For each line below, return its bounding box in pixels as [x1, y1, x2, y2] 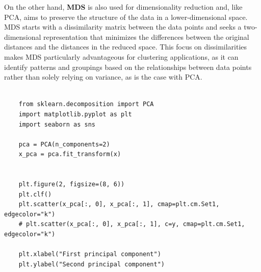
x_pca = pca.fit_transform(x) [18, 151, 121, 158]
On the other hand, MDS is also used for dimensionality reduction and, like [4, 2, 243, 12]
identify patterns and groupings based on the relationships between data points [4, 61, 252, 72]
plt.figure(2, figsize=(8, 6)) [18, 181, 125, 188]
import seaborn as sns [18, 120, 95, 128]
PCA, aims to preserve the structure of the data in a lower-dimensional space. [4, 11, 248, 22]
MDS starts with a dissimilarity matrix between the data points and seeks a [4, 21, 242, 32]
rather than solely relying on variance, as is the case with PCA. [4, 71, 202, 82]
